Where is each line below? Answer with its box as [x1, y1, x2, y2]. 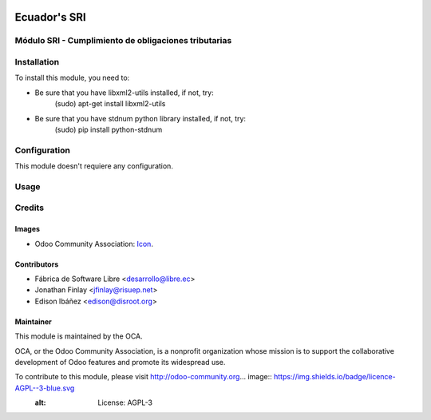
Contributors [14, 260, 59, 269]
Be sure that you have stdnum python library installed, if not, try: [34, 113, 247, 123]
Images [14, 224, 40, 234]
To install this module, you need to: [14, 73, 130, 83]
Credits [14, 202, 44, 213]
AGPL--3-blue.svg [14, 383, 75, 393]
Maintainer [14, 316, 52, 327]
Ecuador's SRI [14, 10, 87, 24]
